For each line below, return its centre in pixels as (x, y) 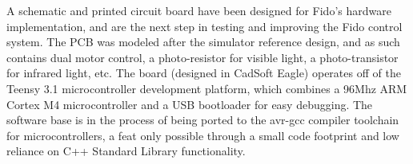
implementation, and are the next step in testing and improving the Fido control (204, 26)
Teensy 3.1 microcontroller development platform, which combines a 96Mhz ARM (207, 88)
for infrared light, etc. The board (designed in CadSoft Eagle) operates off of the (204, 73)
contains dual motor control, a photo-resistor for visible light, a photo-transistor (202, 57)
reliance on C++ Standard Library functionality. (126, 151)
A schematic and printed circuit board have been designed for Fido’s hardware (199, 10)
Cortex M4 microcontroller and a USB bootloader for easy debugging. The (190, 104)
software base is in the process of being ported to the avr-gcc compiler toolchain (203, 120)
